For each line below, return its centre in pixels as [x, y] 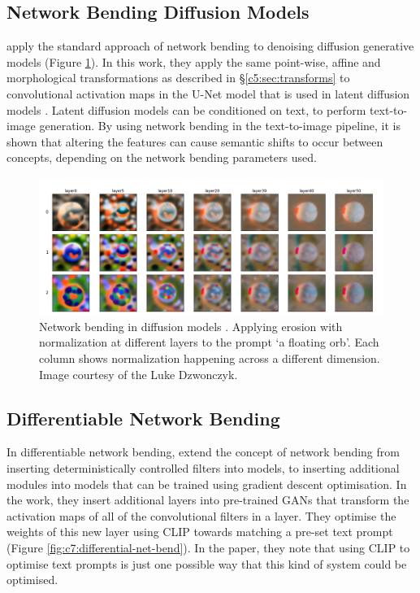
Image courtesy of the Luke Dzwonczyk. [139, 374]
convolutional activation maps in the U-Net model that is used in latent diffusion [208, 93]
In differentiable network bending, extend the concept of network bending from [203, 452]
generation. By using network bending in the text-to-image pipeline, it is [220, 126]
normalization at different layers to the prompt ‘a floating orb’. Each [209, 342]
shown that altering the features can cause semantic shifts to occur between [195, 141]
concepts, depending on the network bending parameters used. [162, 157]
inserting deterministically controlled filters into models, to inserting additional [203, 468]
